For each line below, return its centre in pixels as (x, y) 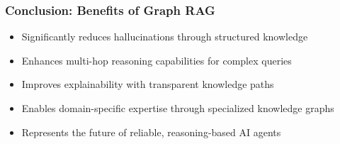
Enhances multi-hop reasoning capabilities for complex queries (157, 60)
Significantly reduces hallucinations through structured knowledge (165, 37)
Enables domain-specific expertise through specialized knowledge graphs (178, 108)
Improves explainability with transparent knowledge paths (148, 84)
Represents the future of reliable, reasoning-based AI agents (151, 132)
